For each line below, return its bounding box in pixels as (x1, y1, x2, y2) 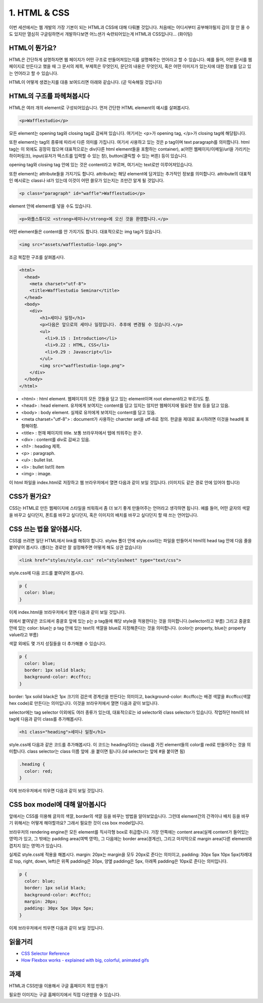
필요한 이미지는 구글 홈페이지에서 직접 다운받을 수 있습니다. (9, 992, 121, 998)
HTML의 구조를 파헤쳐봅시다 (9, 92, 90, 100)
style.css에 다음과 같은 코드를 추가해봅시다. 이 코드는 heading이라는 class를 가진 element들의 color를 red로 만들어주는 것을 (9, 741, 246, 747)
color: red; (24, 768, 53, 774)
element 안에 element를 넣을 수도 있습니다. (9, 203, 92, 209)
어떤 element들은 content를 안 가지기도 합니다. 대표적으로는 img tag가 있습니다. (9, 229, 162, 235)
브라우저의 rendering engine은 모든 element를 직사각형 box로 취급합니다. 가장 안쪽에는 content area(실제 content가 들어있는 (9, 829, 249, 835)
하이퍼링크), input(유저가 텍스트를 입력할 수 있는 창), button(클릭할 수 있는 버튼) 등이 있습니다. (9, 153, 188, 159)
